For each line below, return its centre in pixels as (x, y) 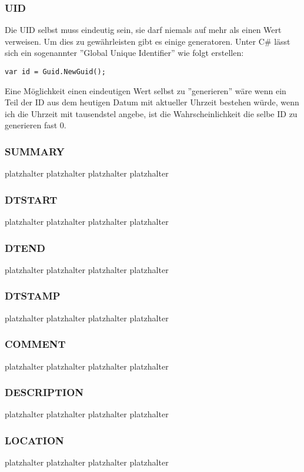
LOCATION (34, 440)
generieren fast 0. (36, 125)
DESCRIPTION (44, 392)
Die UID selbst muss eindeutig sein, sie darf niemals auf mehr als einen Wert (143, 30)
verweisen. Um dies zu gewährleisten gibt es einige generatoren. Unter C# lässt (148, 41)
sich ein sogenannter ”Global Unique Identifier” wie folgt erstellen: (124, 53)
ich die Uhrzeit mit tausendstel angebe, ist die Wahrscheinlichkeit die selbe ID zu (151, 113)
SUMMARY (35, 151)
